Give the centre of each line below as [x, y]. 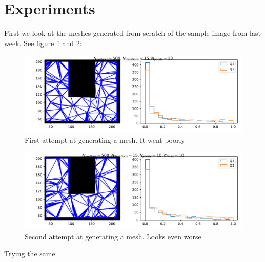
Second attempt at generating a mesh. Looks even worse [113, 236]
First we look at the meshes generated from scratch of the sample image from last [132, 33]
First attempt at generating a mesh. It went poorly [105, 139]
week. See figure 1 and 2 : [43, 43]
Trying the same [30, 254]
